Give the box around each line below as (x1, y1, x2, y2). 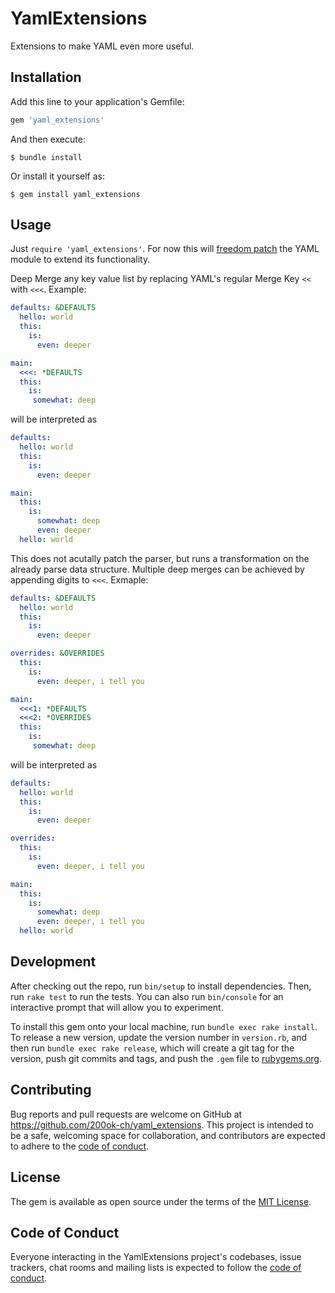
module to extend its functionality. (10, 253, 151, 266)
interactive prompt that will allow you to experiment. (10, 1001, 224, 1013)
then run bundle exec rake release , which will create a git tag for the (10, 1042, 295, 1054)
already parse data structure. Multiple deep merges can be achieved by (10, 563, 305, 575)
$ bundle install (10, 152, 83, 162)
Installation (10, 69, 82, 86)
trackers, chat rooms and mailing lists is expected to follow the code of (10, 1262, 302, 1274)
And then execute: (10, 133, 86, 145)
